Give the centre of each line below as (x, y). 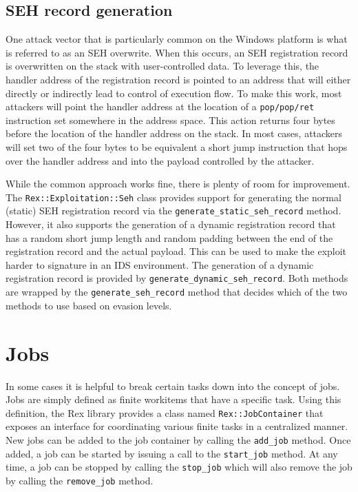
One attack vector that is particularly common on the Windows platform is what (177, 39)
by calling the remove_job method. (80, 480)
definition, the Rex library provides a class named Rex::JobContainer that (165, 412)
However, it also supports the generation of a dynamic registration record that (171, 224)
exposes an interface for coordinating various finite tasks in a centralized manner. (177, 426)
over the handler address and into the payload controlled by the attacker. (160, 160)
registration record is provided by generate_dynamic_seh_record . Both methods (177, 278)
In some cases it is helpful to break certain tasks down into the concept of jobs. (173, 386)
